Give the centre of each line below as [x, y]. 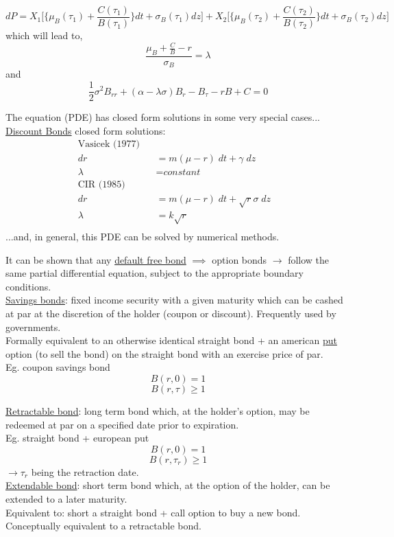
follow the [309, 259]
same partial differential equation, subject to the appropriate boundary [155, 273]
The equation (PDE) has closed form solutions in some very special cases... [163, 117]
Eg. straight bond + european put [77, 438]
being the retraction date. [85, 471]
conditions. [28, 286]
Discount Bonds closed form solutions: [86, 130]
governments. [33, 327]
